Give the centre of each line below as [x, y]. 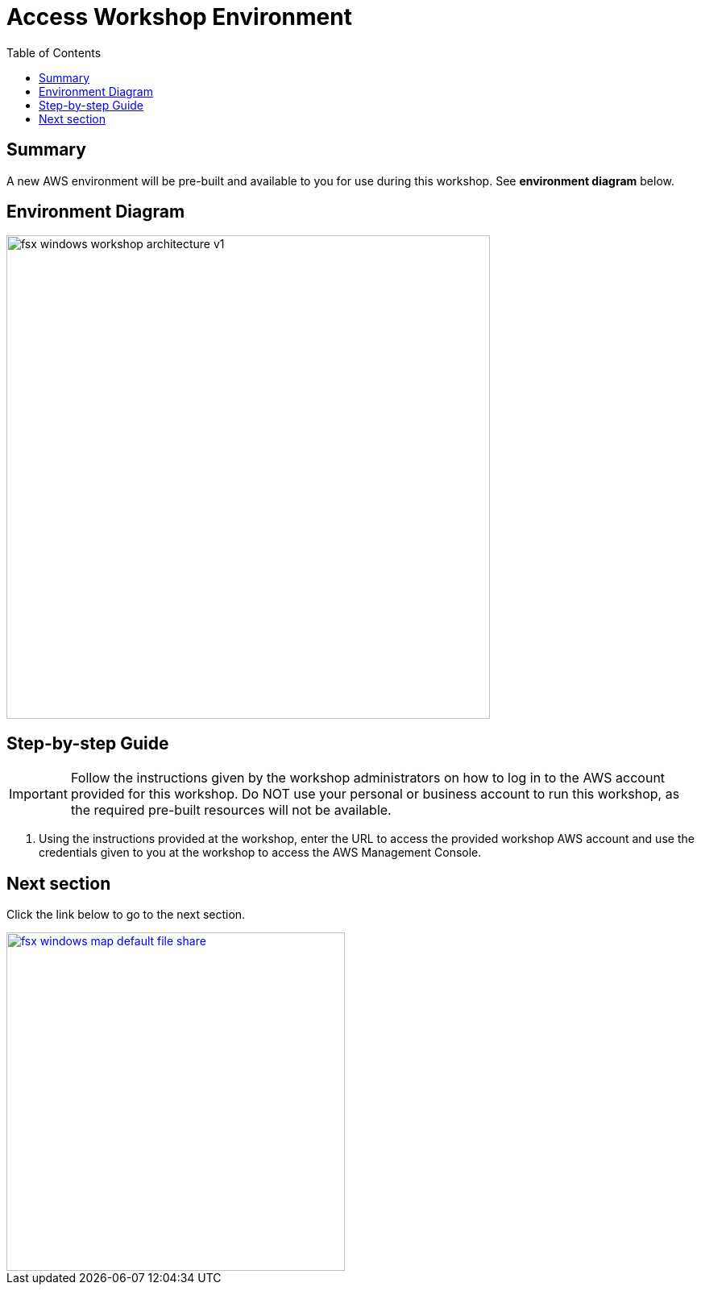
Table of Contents [54, 52]
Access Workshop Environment [179, 17]
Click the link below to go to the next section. [126, 915]
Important [38, 794]
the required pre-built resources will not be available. [231, 810]
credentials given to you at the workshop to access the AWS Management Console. [260, 853]
